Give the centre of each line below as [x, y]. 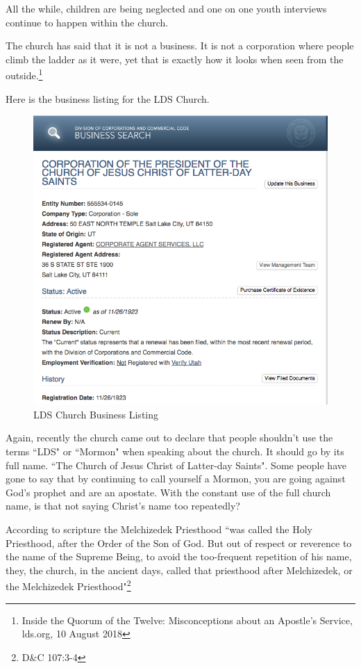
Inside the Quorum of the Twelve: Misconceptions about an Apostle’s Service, [187, 620]
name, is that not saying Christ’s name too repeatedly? [123, 506]
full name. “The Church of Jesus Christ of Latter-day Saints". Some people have [176, 465]
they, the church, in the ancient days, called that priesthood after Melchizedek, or [179, 570]
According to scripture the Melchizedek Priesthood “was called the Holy [159, 529]
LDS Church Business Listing [96, 414]
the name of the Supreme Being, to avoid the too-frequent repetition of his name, [179, 556]
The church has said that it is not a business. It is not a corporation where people [180, 46]
